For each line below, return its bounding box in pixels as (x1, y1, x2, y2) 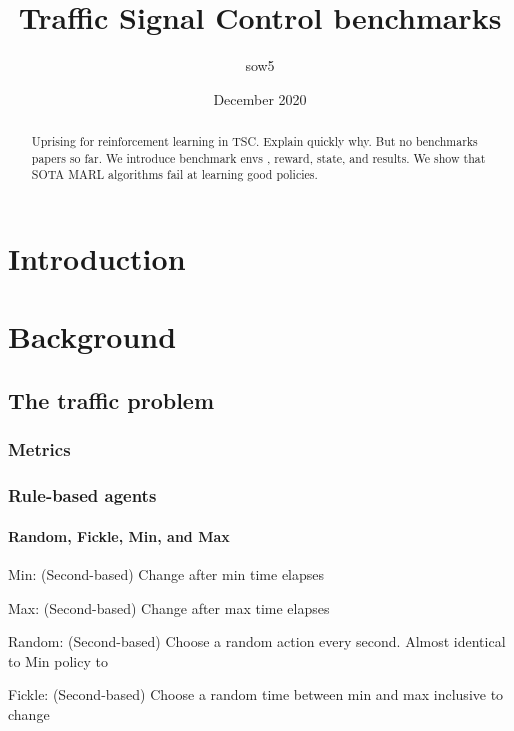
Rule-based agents (8, 483, 157, 508)
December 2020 (213, 88, 307, 109)
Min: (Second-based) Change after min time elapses (8, 563, 325, 584)
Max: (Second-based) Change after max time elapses (8, 597, 330, 618)
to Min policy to (8, 650, 108, 671)
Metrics (8, 437, 71, 462)
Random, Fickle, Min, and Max (8, 525, 230, 546)
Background (8, 316, 177, 357)
